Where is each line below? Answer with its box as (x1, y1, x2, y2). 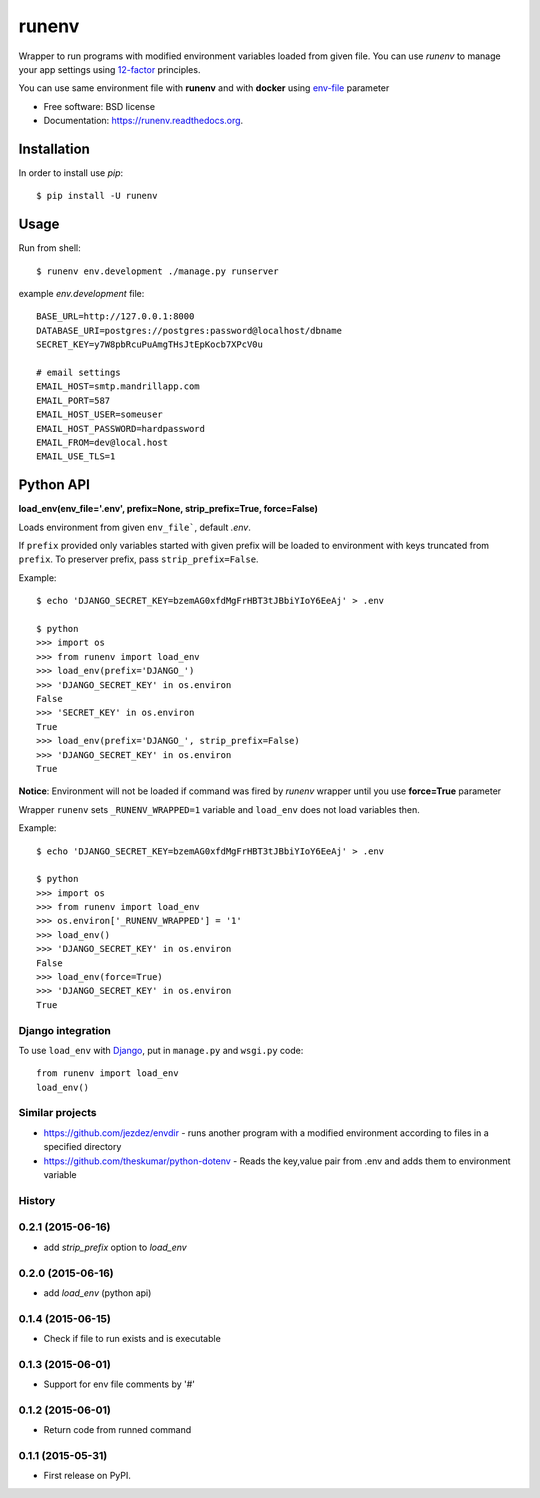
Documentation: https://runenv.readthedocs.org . (43, 115, 244, 127)
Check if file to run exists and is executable (43, 1333, 222, 1345)
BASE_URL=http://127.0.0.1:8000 (36, 311, 195, 322)
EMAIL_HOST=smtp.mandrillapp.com (36, 381, 200, 392)
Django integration (18, 1023, 112, 1037)
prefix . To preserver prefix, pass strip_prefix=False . (18, 553, 259, 565)
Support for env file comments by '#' (43, 1378, 195, 1390)
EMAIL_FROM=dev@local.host (36, 437, 169, 448)
